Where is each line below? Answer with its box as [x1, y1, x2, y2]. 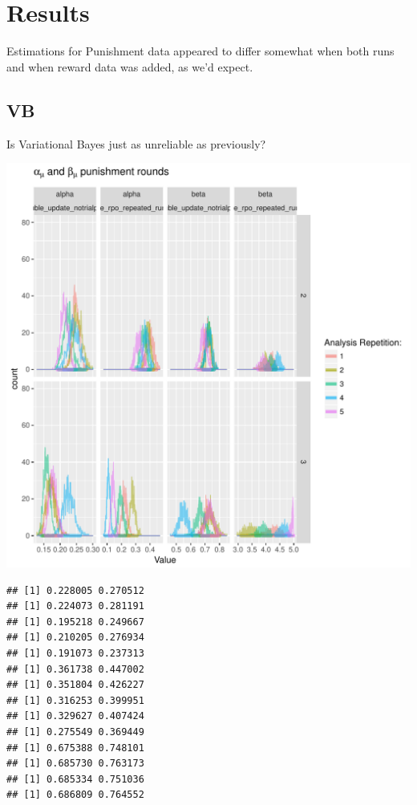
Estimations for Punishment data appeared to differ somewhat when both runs [6, 43, 395, 59]
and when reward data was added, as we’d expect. [6, 58, 253, 75]
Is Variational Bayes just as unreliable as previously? [6, 135, 266, 152]
